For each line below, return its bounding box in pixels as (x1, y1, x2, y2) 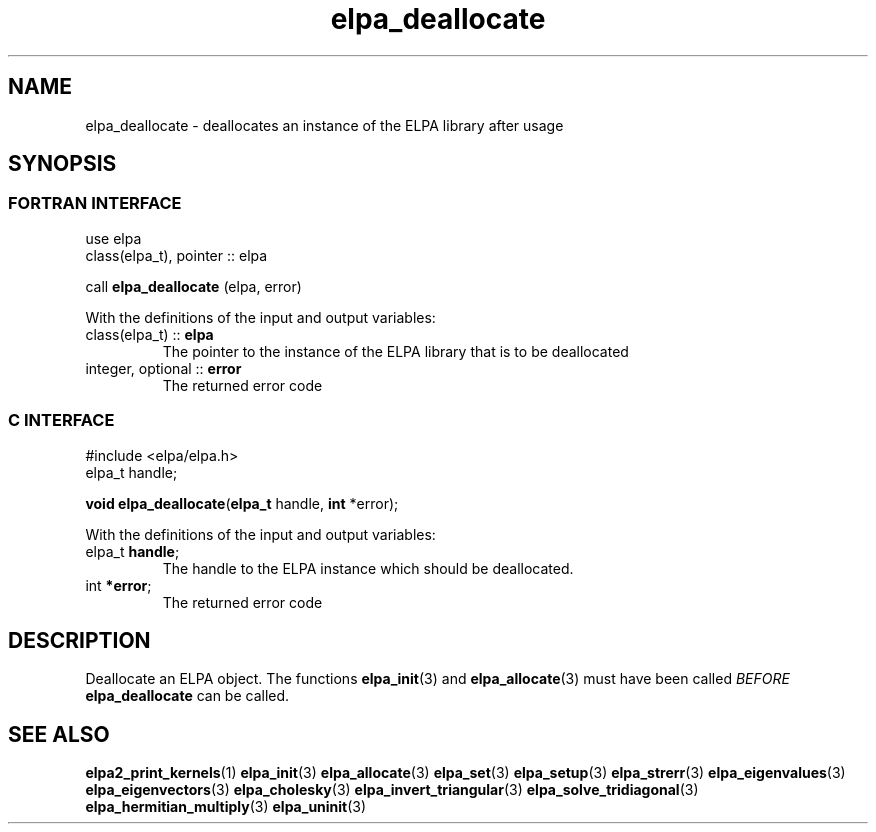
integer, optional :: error (85, 359, 242, 377)
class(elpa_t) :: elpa (85, 325, 214, 343)
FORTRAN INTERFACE (8, 193, 182, 214)
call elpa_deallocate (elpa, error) (85, 277, 302, 295)
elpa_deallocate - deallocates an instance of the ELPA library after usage (85, 116, 564, 134)
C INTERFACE (8, 410, 115, 431)
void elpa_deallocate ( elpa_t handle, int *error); (85, 494, 399, 512)
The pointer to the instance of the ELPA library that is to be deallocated (162, 342, 629, 360)
